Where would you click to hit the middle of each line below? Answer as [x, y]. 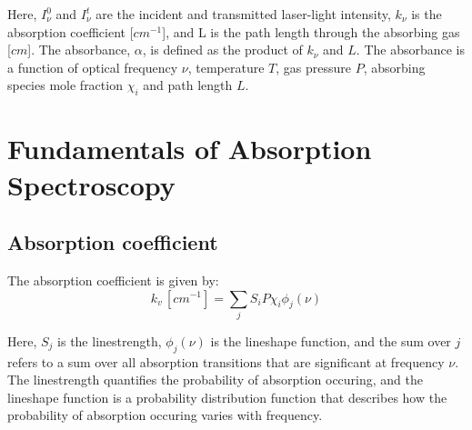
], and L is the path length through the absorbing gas [311, 31]
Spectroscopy [91, 184]
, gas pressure [314, 67]
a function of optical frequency [93, 67]
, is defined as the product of [222, 50]
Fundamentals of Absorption [190, 149]
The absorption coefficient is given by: [113, 280]
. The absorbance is [411, 50]
